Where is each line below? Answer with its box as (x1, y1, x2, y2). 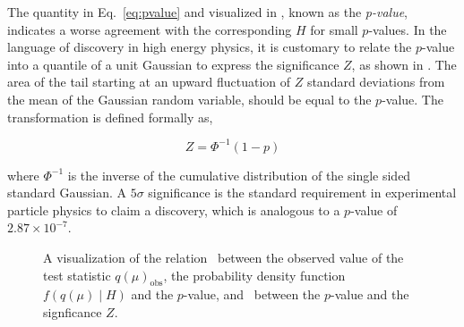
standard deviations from (306, 72, 445, 91)
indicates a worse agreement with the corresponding (7, 20, 292, 38)
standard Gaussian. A (7, 183, 126, 202)
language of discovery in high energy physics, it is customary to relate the (7, 38, 412, 56)
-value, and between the (183, 285, 321, 304)
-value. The (382, 89, 443, 108)
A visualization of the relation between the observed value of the (43, 248, 404, 267)
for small (310, 20, 358, 38)
